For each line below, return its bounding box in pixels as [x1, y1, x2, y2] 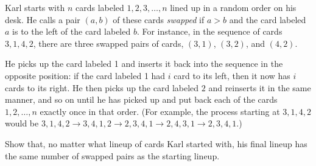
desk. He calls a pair [5, 13, 80, 26]
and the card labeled [229, 13, 306, 26]
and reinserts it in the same [208, 81, 311, 94]
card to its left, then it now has [174, 69, 290, 81]
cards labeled [75, 1, 124, 13]
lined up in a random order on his [170, 1, 297, 13]
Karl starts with [5, 1, 65, 13]
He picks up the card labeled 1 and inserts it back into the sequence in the [5, 57, 283, 70]
